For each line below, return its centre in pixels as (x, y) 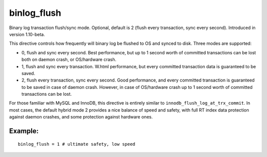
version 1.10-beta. (27, 34)
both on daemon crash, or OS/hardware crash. (69, 60)
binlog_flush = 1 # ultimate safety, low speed (77, 144)
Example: (24, 131)
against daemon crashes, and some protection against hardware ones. (81, 117)
